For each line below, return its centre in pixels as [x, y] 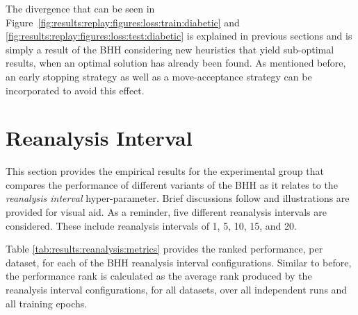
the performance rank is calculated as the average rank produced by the [159, 276]
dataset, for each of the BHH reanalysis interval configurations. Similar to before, [179, 262]
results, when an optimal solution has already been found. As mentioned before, [176, 63]
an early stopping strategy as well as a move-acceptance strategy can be [159, 76]
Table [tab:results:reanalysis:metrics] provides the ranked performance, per [164, 249]
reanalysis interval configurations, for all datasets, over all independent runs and [177, 290]
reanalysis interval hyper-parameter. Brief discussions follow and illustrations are [178, 198]
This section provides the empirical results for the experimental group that [165, 171]
